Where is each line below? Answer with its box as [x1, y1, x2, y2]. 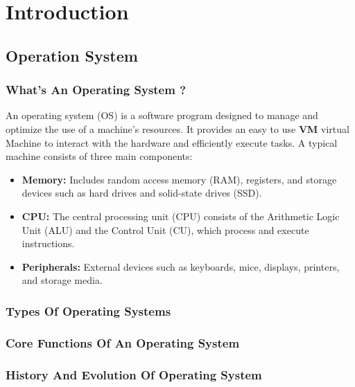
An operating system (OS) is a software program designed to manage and [6, 108, 318, 123]
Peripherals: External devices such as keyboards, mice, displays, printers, [21, 259, 340, 273]
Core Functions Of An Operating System [6, 334, 240, 351]
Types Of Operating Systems [6, 302, 171, 319]
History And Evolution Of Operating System [6, 366, 262, 383]
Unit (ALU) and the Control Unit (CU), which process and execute [21, 222, 309, 237]
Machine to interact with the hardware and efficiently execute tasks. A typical [6, 135, 338, 150]
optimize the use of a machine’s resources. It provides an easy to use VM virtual [6, 121, 349, 136]
